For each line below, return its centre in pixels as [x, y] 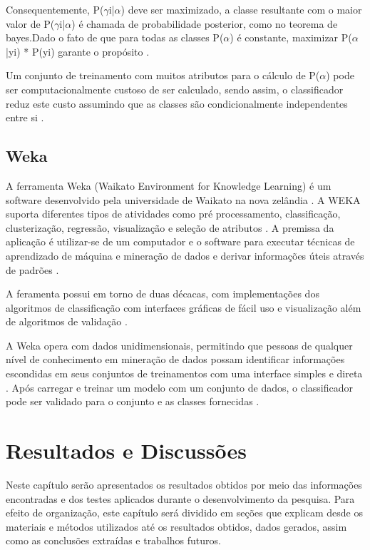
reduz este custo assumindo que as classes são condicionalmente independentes [177, 103]
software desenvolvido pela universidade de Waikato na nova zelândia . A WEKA [183, 199]
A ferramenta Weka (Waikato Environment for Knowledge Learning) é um [169, 185]
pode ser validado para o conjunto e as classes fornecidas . [133, 401]
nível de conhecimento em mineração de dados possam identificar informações [175, 359]
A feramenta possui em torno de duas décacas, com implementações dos [163, 294]
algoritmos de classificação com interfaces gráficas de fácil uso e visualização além [184, 307]
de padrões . [32, 269]
